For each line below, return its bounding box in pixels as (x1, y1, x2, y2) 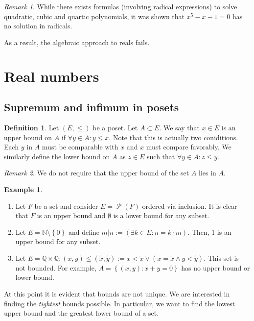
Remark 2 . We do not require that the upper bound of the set (4, 168, 189, 178)
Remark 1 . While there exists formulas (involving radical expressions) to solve (4, 1, 237, 11)
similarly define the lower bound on (4, 151, 110, 161)
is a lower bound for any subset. (113, 210, 209, 221)
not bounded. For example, (15, 262, 96, 272)
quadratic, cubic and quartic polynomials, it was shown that (4, 11, 185, 21)
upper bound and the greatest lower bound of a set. (4, 308, 159, 318)
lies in (199, 168, 216, 178)
